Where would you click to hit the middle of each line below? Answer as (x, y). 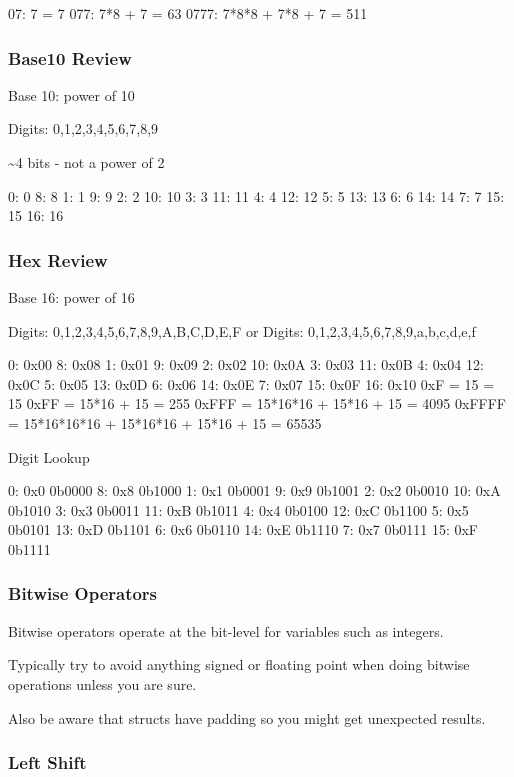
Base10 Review (70, 57)
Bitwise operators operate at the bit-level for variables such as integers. (226, 630)
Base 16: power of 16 (71, 297)
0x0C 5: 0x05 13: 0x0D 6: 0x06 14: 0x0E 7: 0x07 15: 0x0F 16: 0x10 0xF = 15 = (251, 383)
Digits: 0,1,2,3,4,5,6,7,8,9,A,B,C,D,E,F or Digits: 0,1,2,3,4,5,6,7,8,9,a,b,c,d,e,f (242, 330)
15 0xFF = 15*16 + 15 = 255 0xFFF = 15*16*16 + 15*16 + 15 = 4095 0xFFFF (257, 403)
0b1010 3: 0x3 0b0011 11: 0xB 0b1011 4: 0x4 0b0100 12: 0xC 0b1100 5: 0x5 (238, 509)
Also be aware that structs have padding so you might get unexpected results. (247, 717)
